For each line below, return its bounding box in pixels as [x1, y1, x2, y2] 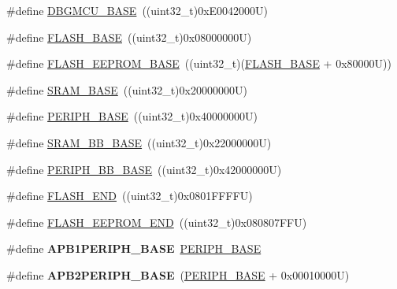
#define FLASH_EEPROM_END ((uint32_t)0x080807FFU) [6, 213, 307, 230]
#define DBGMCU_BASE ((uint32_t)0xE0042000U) [6, 2, 269, 18]
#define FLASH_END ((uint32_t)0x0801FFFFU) [6, 187, 253, 204]
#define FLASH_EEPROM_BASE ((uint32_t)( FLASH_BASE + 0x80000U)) [6, 55, 391, 72]
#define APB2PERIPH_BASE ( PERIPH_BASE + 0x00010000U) [6, 266, 350, 283]
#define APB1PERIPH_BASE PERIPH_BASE [6, 240, 262, 257]
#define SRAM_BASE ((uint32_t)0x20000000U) [6, 81, 247, 98]
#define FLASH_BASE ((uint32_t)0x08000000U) [6, 28, 252, 45]
